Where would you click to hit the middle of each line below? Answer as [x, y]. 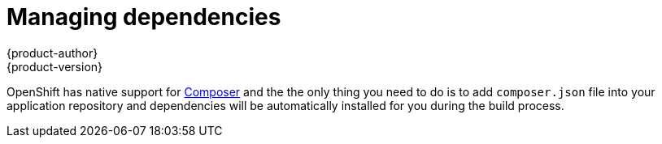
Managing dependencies [144, 17]
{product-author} [52, 53]
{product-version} [55, 66]
